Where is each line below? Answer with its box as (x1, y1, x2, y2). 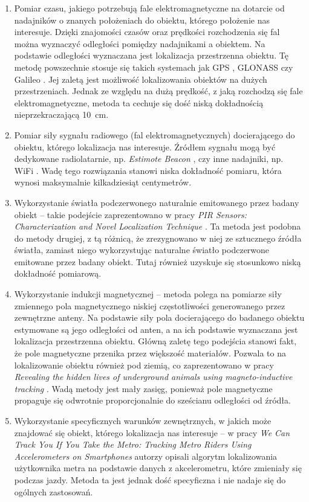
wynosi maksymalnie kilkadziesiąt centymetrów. (14, 176, 192, 188)
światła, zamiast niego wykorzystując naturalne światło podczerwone (14, 243, 270, 256)
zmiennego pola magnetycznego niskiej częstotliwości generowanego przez (14, 299, 285, 312)
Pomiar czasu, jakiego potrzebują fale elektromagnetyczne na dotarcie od (14, 2, 285, 14)
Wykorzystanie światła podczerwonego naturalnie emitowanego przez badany (14, 196, 299, 208)
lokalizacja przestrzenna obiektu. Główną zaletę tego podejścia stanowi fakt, (14, 335, 297, 347)
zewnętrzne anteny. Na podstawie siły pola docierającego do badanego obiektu (14, 311, 305, 324)
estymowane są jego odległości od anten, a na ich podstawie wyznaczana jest (14, 323, 298, 335)
